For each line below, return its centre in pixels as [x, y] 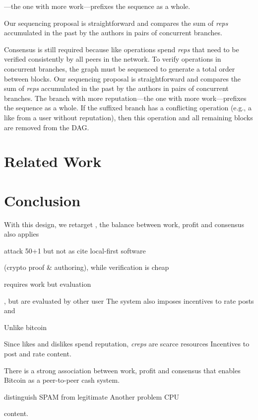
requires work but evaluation [48, 284]
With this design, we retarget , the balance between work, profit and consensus [124, 224]
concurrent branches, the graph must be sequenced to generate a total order [120, 68]
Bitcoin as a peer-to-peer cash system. [62, 380]
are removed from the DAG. [47, 127]
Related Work [53, 161]
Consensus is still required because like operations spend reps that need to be [122, 49]
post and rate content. [38, 353]
